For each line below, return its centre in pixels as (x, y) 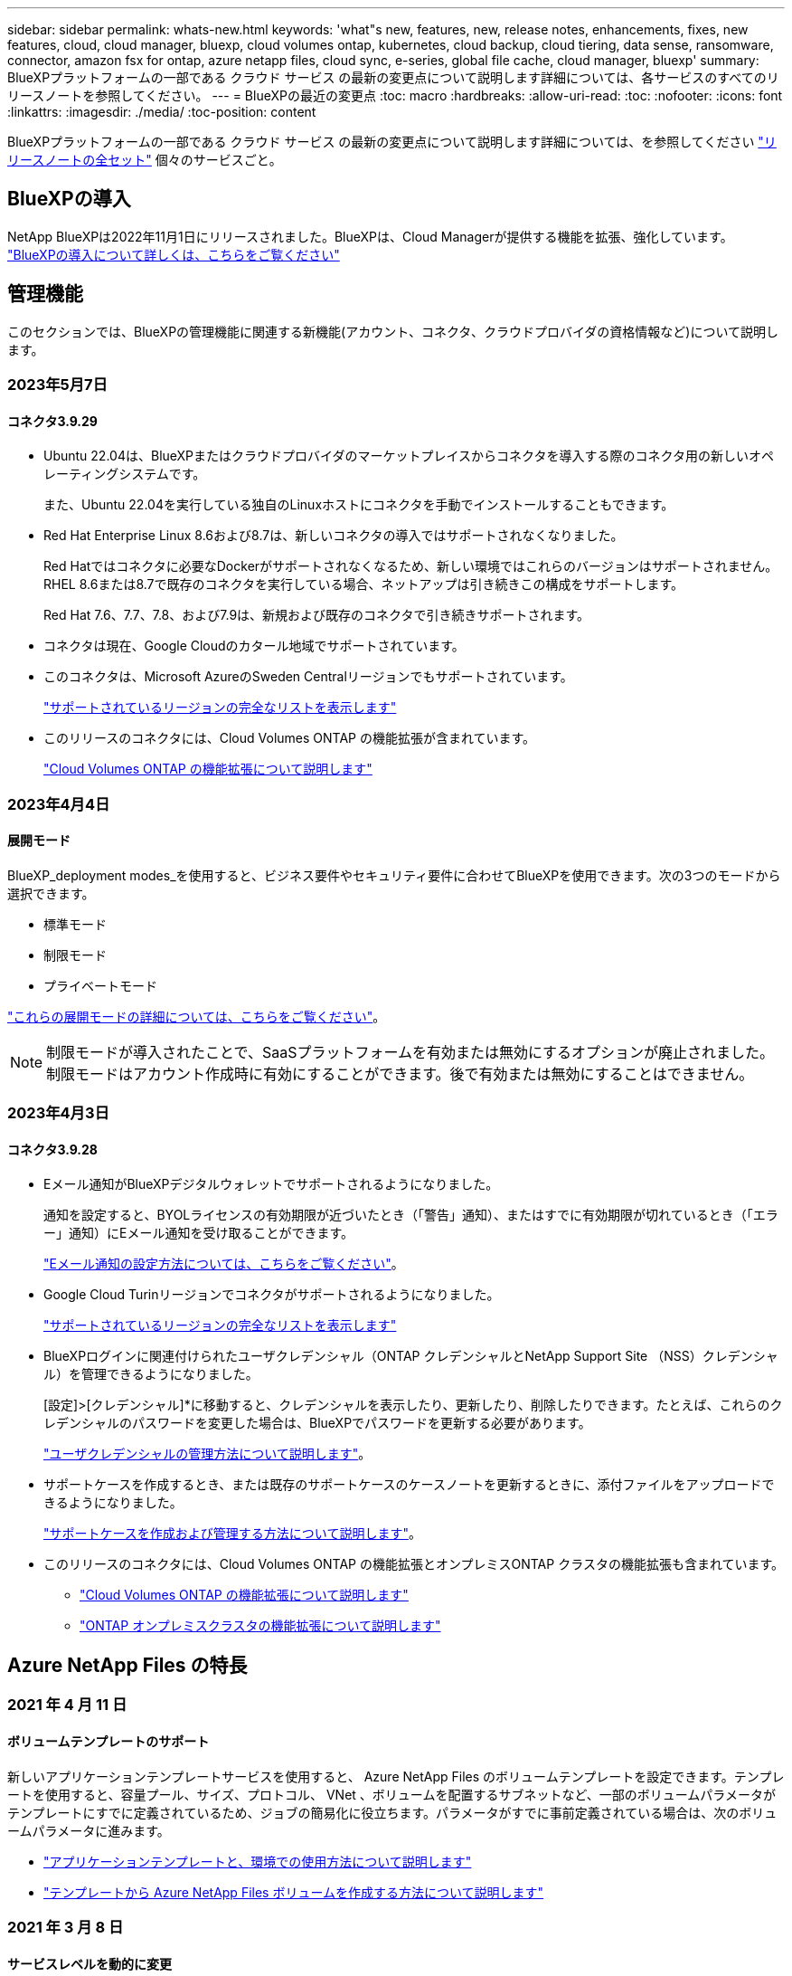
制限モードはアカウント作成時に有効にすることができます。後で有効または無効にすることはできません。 (400, 1073)
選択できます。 (51, 893)
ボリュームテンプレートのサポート (108, 1741)
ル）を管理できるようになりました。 (151, 1374)
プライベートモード (100, 985)
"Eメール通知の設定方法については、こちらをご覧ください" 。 (224, 1264)
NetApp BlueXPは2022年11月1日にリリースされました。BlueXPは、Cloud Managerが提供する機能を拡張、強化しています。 (370, 236)
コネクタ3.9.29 (52, 421)
